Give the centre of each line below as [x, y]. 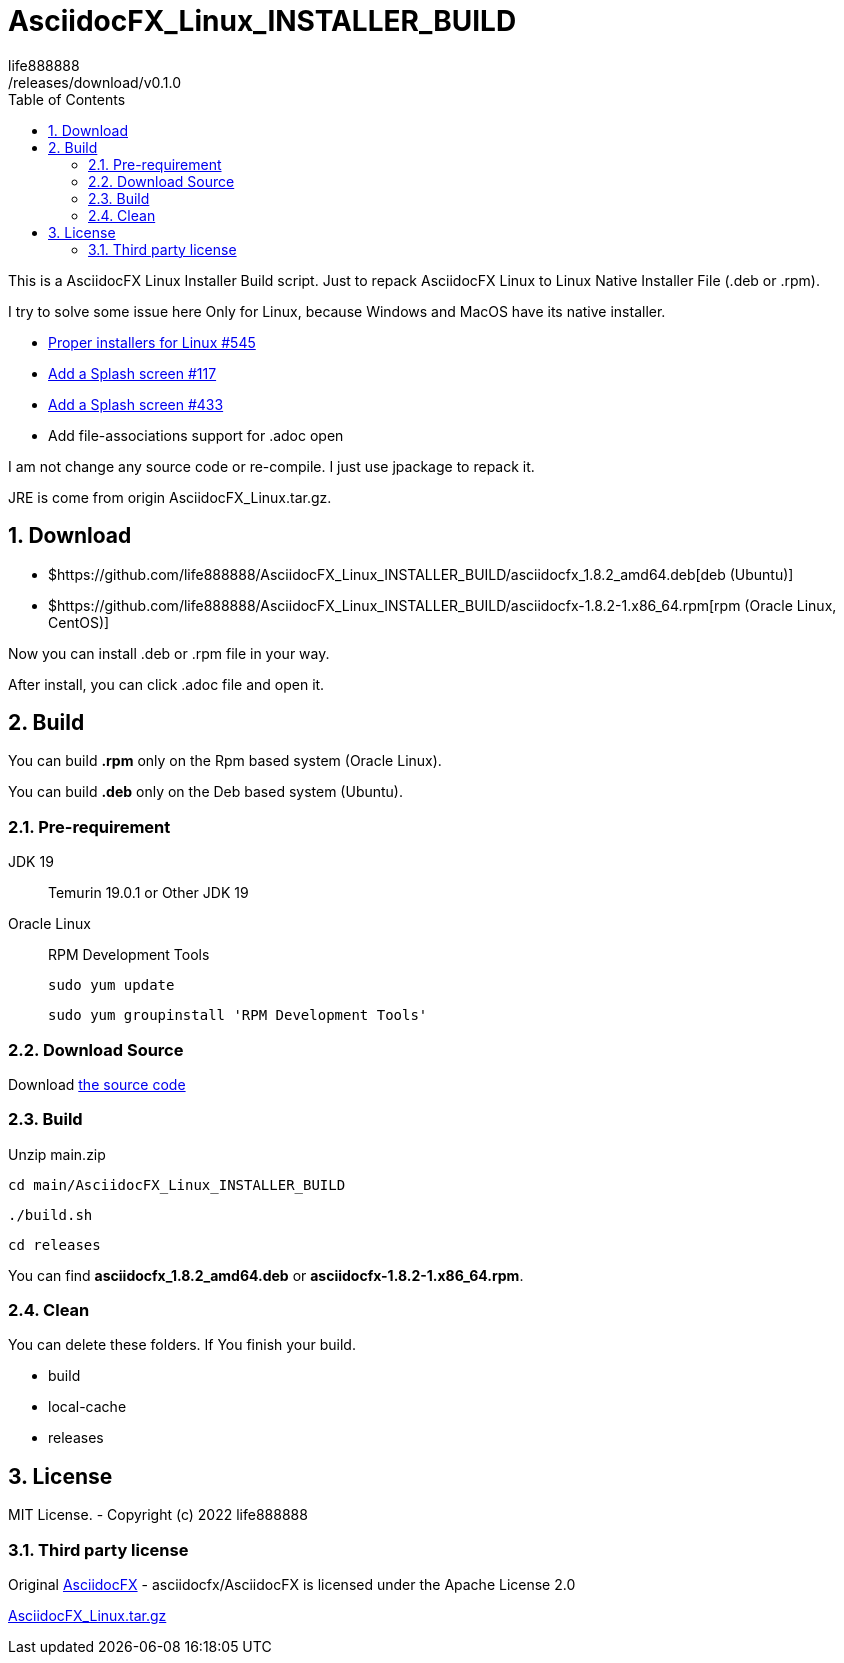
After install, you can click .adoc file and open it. [166, 684]
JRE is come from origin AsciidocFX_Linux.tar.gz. [170, 497]
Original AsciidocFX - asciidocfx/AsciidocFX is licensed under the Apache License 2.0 [292, 1585]
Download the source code [97, 1084]
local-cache [87, 1407]
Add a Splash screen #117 [132, 373]
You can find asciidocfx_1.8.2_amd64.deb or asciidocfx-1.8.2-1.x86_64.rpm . [266, 1275]
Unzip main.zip [57, 1154]
